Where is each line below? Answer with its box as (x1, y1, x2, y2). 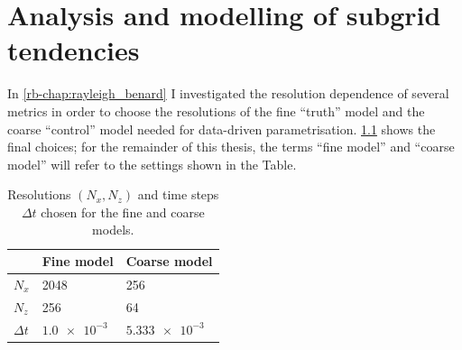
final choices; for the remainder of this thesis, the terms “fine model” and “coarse (7, 137, 455, 156)
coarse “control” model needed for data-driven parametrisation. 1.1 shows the (7, 119, 436, 138)
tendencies (7, 32, 140, 69)
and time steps (137, 185, 219, 204)
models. (92, 220, 134, 239)
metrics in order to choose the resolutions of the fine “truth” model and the (7, 101, 425, 120)
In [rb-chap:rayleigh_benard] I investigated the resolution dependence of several (7, 84, 449, 103)
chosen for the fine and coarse (41, 202, 205, 221)
